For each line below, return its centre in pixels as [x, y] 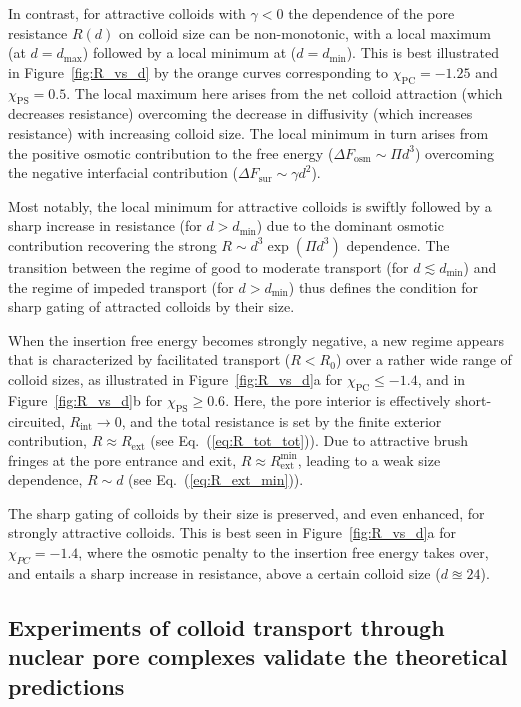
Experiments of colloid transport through [226, 626]
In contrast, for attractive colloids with [127, 13]
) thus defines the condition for [383, 286]
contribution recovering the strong [112, 244]
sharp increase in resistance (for [105, 225]
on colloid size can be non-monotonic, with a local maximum [305, 32]
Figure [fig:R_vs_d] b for [85, 399]
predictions [66, 685]
